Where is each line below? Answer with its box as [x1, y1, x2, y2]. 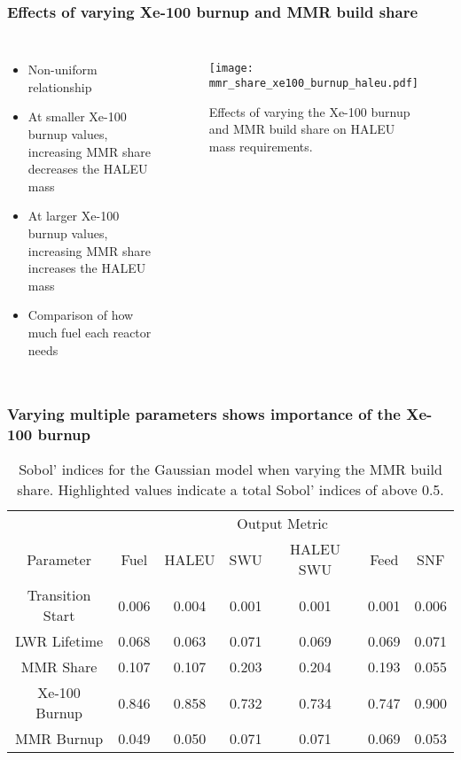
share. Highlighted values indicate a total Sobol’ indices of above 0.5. [17, 479, 444, 500]
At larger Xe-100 [27, 206, 120, 225]
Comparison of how [27, 306, 134, 324]
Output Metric [237, 513, 328, 534]
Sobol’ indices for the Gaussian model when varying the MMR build [19, 459, 442, 480]
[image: [208, 62, 254, 75]
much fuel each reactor [27, 322, 152, 341]
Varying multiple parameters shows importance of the [7, 403, 401, 425]
